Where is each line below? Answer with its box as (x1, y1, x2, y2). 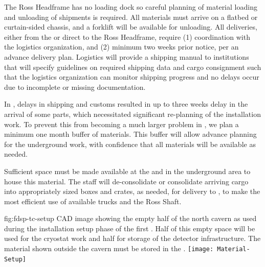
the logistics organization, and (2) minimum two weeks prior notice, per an (4, 41, 239, 52)
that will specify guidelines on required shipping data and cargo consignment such (4, 61, 261, 72)
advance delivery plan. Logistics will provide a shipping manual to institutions (4, 51, 249, 62)
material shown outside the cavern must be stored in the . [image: (4, 243, 214, 254)
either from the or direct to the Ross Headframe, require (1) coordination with (4, 31, 250, 42)
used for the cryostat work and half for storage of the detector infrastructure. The (4, 233, 261, 244)
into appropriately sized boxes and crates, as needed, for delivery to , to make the (4, 186, 260, 197)
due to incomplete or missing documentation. (4, 81, 146, 92)
